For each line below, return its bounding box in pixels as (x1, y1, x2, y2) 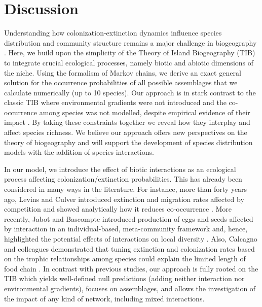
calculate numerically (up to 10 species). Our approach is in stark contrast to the (4, 87, 256, 97)
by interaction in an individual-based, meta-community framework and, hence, (4, 223, 248, 234)
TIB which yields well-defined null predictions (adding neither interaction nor (4, 273, 245, 284)
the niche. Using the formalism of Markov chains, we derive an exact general (4, 67, 241, 78)
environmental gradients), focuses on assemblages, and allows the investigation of (4, 283, 256, 293)
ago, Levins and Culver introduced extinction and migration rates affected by (4, 193, 244, 204)
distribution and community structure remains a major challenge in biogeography (4, 37, 257, 48)
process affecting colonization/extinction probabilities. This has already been (4, 174, 242, 184)
